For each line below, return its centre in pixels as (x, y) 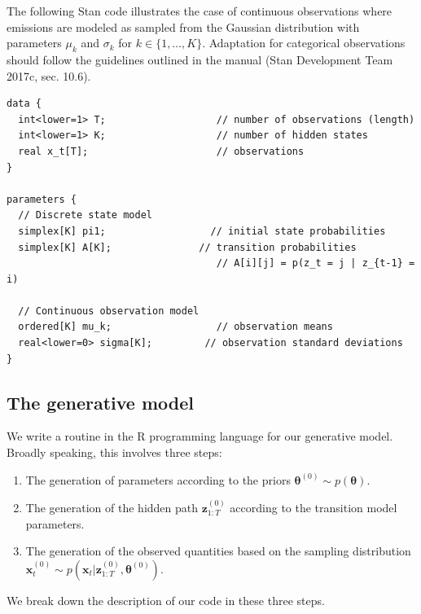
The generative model (100, 402)
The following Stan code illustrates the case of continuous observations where (200, 11)
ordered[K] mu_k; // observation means (175, 327)
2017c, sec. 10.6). (49, 75)
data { (24, 104)
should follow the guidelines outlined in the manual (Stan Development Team (200, 59)
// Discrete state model (85, 215)
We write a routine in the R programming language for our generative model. (200, 436)
